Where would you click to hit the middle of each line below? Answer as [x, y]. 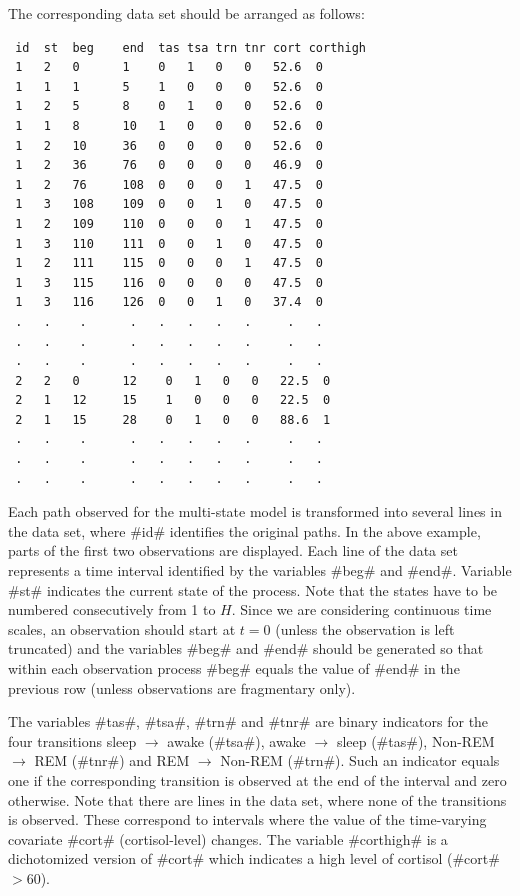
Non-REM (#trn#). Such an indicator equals [360, 760]
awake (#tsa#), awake [236, 740]
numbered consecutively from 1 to [112, 609]
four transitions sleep [72, 740]
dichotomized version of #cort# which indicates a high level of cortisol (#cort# [254, 858]
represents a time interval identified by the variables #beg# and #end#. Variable [260, 570]
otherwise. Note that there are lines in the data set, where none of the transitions [257, 799]
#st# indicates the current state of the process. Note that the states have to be [253, 589]
